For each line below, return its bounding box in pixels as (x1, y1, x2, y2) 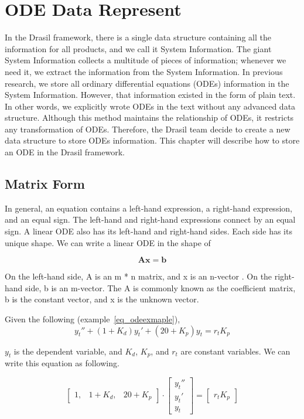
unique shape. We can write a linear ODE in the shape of (5, 236, 211, 248)
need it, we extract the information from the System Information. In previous (5, 65, 283, 77)
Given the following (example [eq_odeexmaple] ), (5, 313, 180, 325)
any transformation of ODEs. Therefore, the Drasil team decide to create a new (5, 122, 291, 135)
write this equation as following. (5, 357, 119, 369)
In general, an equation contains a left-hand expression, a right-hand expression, (5, 202, 292, 214)
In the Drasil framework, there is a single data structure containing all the (5, 31, 271, 43)
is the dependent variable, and (13, 345, 122, 357)
